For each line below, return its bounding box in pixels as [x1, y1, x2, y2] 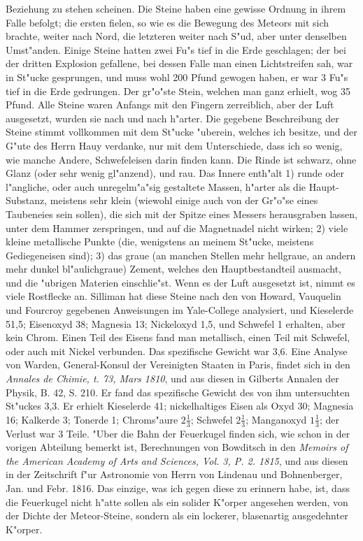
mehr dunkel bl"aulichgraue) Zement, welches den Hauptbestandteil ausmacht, [6, 261, 341, 276]
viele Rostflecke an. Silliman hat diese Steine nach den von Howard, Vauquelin [6, 289, 341, 303]
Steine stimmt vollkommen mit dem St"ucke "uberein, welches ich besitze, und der [6, 124, 357, 139]
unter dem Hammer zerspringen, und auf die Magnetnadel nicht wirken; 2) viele [6, 220, 348, 235]
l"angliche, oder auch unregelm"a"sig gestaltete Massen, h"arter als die [6, 179, 306, 194]
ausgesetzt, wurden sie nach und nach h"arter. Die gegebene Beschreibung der [6, 110, 339, 125]
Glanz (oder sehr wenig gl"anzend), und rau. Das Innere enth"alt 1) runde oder [6, 166, 345, 180]
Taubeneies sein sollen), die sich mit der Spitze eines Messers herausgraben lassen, [6, 206, 358, 221]
